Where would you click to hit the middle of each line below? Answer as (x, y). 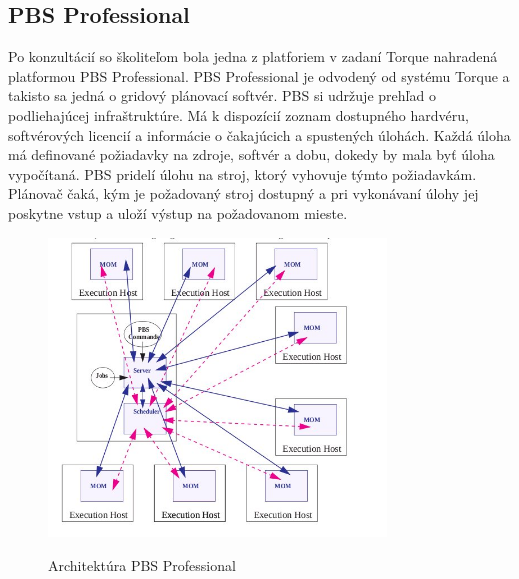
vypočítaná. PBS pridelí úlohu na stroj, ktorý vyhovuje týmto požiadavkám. (242, 173)
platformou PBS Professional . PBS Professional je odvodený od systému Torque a (259, 75)
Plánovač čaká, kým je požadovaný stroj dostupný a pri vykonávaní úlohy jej (243, 193)
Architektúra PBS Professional (142, 564)
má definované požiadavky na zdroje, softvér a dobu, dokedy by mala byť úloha (251, 154)
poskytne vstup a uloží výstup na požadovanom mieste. (178, 212)
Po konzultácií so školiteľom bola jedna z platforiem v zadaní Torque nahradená (253, 56)
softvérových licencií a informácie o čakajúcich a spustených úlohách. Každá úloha (259, 134)
